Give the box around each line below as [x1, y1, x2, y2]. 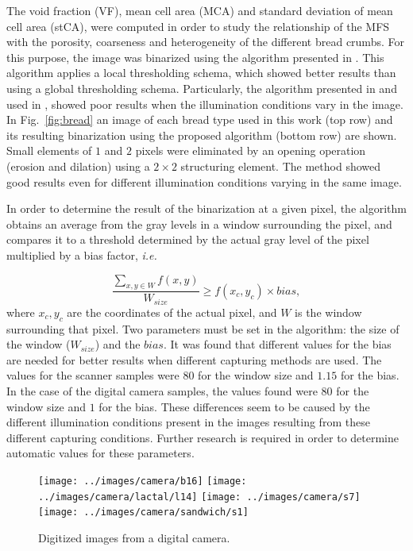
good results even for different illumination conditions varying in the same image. [6, 173, 402, 190]
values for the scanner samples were [6, 367, 179, 383]
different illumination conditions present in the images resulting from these [6, 414, 370, 430]
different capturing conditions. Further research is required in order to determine [6, 429, 399, 445]
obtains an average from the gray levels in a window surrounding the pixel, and [6, 215, 392, 232]
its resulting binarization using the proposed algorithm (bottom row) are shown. [6, 126, 397, 143]
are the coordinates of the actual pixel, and [67, 303, 277, 320]
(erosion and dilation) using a [6, 157, 150, 174]
